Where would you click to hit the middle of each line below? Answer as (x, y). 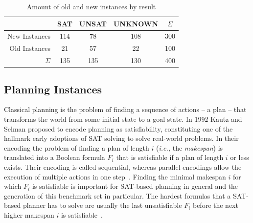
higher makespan (29, 214)
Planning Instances (53, 89)
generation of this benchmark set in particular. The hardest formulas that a (117, 195)
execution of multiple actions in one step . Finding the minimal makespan (115, 176)
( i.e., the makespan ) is (189, 147)
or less (240, 157)
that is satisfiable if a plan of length (170, 157)
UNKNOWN (136, 23)
